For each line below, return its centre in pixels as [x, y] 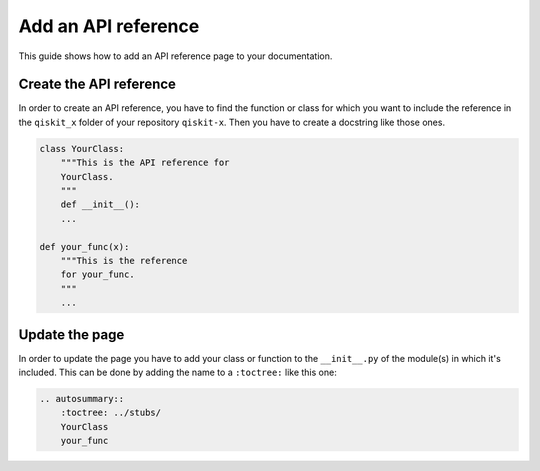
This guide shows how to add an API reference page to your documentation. [175, 56]
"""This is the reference [124, 260]
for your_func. [97, 274]
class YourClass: [82, 148]
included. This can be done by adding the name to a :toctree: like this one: [177, 372]
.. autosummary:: [82, 398]
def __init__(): [100, 204]
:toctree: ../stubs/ [111, 413]
